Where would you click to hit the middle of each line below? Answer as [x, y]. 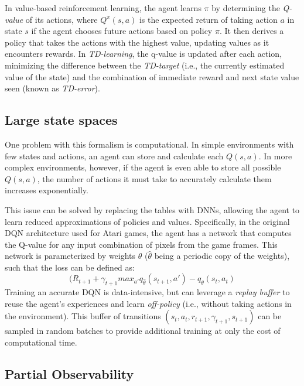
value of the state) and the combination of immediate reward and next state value [152, 76]
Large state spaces [61, 120]
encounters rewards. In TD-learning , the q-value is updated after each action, [144, 54]
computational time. [41, 342]
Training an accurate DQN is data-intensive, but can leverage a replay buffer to [147, 292]
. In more [275, 156]
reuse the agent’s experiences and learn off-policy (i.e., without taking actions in [148, 303]
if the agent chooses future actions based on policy [122, 31]
